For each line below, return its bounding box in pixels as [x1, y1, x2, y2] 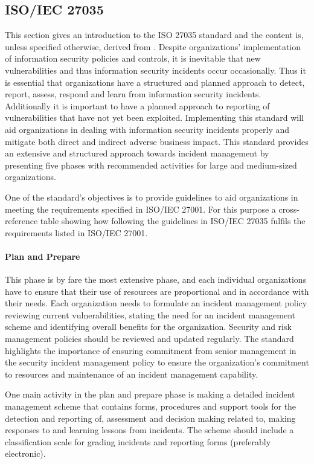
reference [5, 214, 38, 227]
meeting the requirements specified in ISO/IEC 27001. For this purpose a [5, 202, 276, 215]
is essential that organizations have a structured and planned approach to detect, [5, 76, 305, 88]
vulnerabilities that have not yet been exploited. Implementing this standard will [5, 111, 304, 124]
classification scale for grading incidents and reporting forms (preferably [5, 435, 271, 448]
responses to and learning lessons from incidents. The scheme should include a [5, 424, 294, 436]
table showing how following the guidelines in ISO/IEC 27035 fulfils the [40, 214, 306, 227]
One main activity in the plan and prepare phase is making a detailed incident [5, 388, 295, 401]
